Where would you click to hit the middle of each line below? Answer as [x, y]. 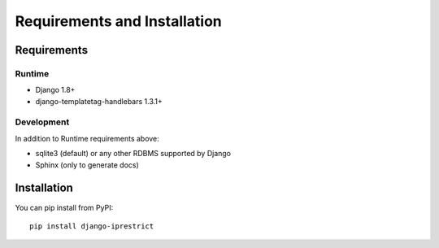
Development [42, 122]
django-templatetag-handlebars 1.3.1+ [99, 101]
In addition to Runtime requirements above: [87, 138]
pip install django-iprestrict [92, 226]
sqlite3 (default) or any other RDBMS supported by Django [133, 154]
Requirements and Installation [119, 21]
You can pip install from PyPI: [64, 207]
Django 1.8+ [55, 90]
